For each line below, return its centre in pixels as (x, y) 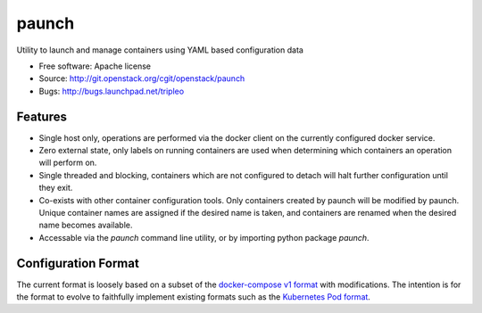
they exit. (56, 188)
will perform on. (68, 163)
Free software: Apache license (95, 66)
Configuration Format (78, 263)
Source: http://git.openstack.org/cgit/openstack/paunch (142, 78)
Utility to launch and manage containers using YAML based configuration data (160, 50)
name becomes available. (86, 225)
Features (42, 116)
